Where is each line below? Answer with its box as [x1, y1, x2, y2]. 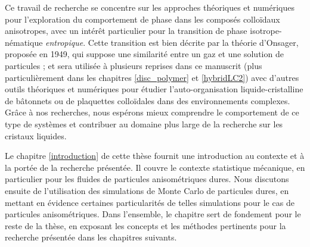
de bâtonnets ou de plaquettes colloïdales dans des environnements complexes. [5, 94, 290, 107]
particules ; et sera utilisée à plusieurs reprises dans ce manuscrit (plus [5, 59, 262, 71]
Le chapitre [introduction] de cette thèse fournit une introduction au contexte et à [5, 149, 305, 162]
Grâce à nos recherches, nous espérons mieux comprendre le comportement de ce [5, 106, 299, 118]
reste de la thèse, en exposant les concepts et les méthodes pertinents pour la [5, 219, 286, 232]
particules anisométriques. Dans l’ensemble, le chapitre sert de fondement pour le [5, 208, 301, 220]
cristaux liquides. [5, 129, 67, 142]
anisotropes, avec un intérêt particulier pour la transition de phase [5, 24, 247, 37]
